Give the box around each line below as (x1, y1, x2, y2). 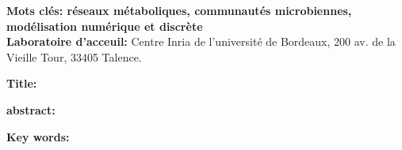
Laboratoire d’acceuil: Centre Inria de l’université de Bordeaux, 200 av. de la (6, 33, 396, 50)
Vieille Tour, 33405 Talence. (6, 48, 142, 65)
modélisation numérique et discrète (6, 17, 203, 34)
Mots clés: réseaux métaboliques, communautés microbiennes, (6, 2, 352, 18)
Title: (6, 75, 37, 92)
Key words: (6, 128, 70, 144)
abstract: (6, 101, 56, 118)
